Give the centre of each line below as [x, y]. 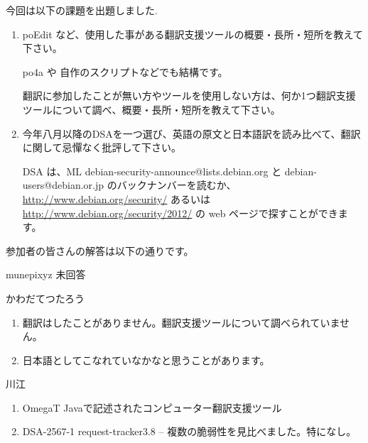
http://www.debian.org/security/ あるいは [117, 198]
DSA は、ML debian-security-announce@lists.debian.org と [152, 171]
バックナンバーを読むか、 [177, 185]
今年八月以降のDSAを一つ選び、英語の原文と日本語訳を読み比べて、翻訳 [191, 133]
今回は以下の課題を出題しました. [82, 10]
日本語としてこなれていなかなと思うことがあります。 [146, 360]
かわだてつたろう [45, 298]
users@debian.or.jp [63, 185]
